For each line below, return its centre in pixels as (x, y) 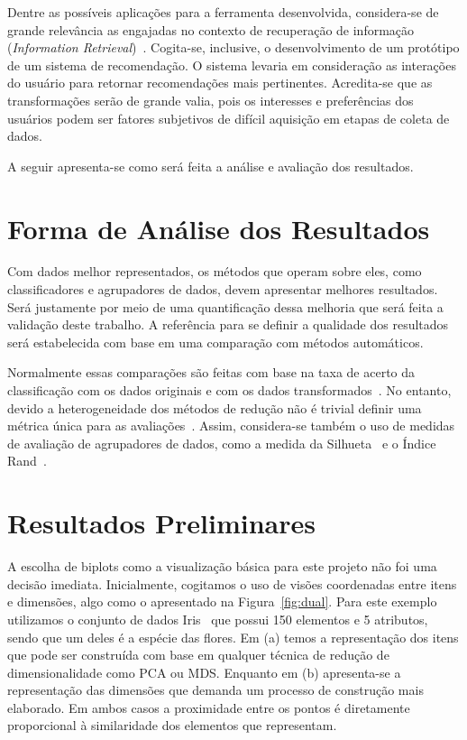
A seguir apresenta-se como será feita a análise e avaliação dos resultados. (211, 166)
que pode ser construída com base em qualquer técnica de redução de (198, 655)
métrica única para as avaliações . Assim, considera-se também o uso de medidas (231, 425)
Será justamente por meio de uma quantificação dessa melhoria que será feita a (225, 306)
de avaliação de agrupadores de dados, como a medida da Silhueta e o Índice (222, 443)
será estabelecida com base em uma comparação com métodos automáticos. (215, 342)
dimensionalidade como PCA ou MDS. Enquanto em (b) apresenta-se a (204, 672)
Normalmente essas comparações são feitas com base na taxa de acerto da (211, 372)
